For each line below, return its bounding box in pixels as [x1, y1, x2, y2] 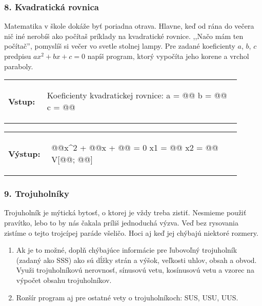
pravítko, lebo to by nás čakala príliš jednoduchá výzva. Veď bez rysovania [4, 217, 238, 228]
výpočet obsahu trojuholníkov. [16, 274, 112, 285]
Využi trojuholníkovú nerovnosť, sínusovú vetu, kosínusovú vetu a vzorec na [16, 264, 254, 275]
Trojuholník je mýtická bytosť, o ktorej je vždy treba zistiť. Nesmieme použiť [4, 207, 247, 218]
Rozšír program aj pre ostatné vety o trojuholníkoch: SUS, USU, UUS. [16, 292, 238, 302]
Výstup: [8, 147, 41, 159]
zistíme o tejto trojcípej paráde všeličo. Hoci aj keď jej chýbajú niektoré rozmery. [4, 227, 258, 238]
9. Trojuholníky [4, 187, 69, 200]
